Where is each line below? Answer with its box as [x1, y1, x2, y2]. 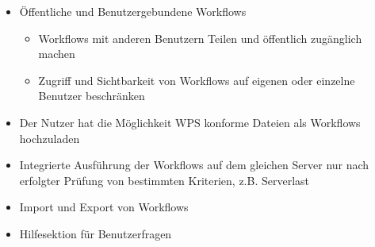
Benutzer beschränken [38, 87, 145, 104]
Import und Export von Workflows [19, 199, 189, 215]
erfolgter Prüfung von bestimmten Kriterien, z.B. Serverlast [19, 172, 310, 188]
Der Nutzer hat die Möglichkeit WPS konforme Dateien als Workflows [19, 114, 361, 130]
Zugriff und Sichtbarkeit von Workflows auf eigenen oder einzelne [38, 71, 355, 88]
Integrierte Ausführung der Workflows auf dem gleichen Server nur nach [19, 156, 369, 173]
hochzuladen [19, 129, 80, 146]
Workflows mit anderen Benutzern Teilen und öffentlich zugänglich [38, 29, 362, 46]
